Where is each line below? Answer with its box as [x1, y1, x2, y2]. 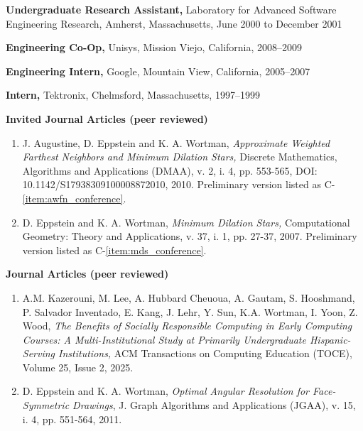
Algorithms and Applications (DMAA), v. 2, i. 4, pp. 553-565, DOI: [22, 163, 318, 178]
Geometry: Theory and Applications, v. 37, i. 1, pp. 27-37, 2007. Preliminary [22, 229, 357, 244]
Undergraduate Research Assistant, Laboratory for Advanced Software [6, 2, 337, 16]
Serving [22, 346, 55, 361]
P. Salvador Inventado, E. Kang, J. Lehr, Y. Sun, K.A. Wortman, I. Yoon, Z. [22, 304, 358, 319]
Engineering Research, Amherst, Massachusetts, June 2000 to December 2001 [6, 16, 342, 31]
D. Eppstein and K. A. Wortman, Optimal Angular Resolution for [22, 383, 310, 398]
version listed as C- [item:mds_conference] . [22, 242, 207, 257]
